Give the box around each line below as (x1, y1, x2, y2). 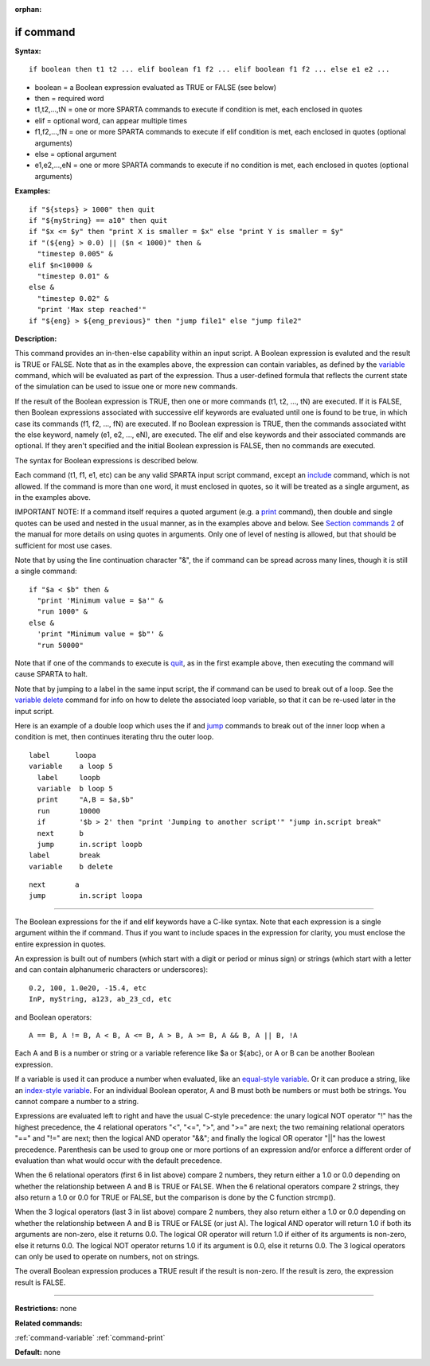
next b (37, 829, 84, 837)
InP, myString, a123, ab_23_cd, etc (29, 995, 172, 1004)
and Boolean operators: (14, 1012, 92, 1022)
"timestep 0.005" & (37, 249, 113, 259)
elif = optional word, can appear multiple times (34, 115, 187, 125)
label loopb (37, 773, 101, 782)
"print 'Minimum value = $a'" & (37, 596, 163, 605)
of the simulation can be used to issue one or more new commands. (14, 382, 238, 392)
